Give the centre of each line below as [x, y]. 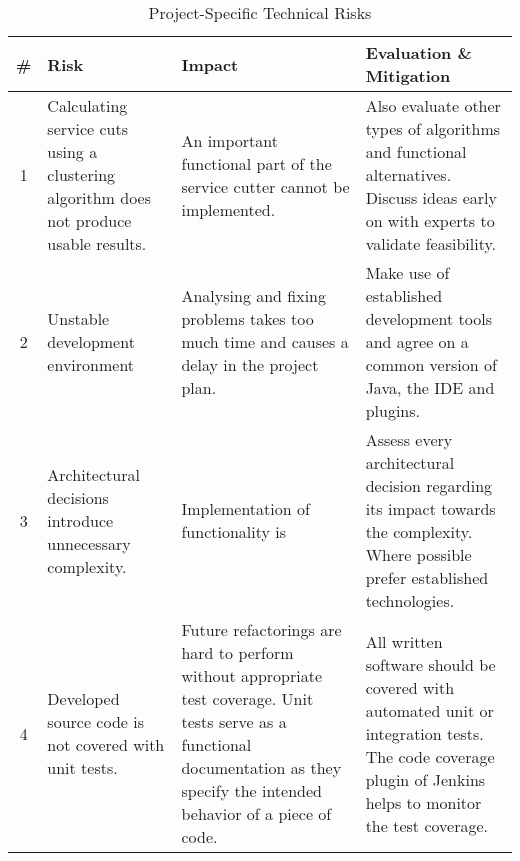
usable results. [97, 243]
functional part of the [256, 163]
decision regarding [429, 485]
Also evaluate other [433, 105]
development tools [428, 318]
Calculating [87, 105]
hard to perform [237, 652]
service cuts [87, 128]
